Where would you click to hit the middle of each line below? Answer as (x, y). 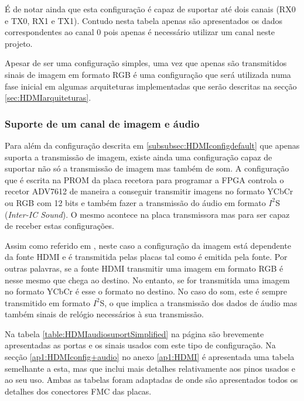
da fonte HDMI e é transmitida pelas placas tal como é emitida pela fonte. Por (146, 257)
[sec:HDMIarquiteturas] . (48, 97)
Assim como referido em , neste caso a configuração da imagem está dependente (148, 245)
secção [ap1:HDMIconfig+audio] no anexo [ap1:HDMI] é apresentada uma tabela (150, 357)
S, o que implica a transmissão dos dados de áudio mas (199, 302)
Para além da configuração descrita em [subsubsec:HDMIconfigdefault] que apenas (152, 145)
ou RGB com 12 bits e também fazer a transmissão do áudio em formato (135, 202)
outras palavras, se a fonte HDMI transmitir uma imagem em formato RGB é (144, 268)
